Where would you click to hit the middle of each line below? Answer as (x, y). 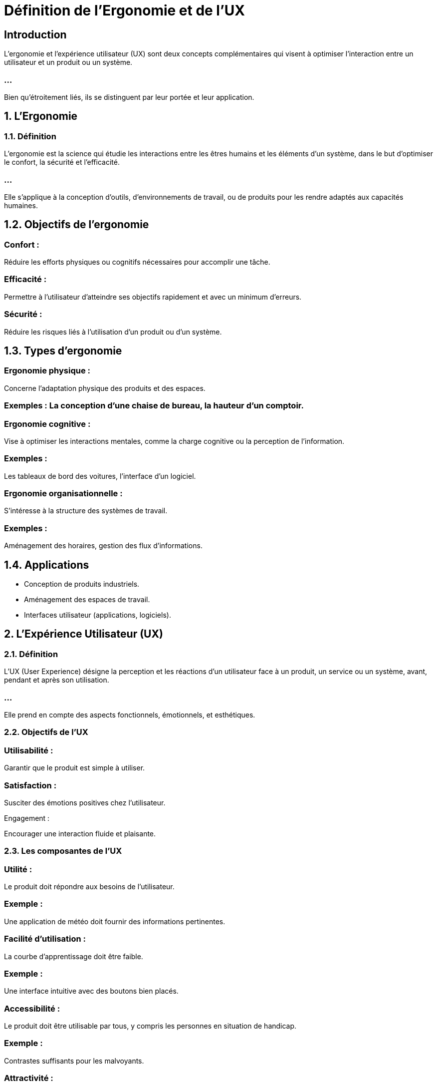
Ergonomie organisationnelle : (63, 494)
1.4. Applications (47, 565)
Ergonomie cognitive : (47, 424)
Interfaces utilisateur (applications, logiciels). (98, 615)
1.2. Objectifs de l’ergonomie (77, 225)
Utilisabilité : (29, 750)
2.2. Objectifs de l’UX (46, 732)
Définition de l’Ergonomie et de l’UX (124, 10)
